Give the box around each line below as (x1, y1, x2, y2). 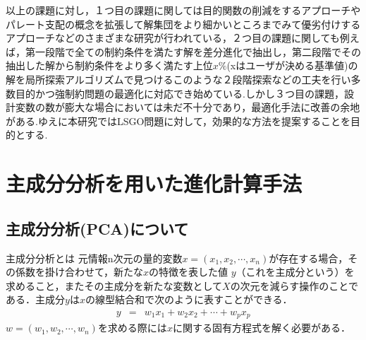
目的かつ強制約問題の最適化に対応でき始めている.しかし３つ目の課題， (15, 86, 344, 100)
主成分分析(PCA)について (6, 217, 189, 239)
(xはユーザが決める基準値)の (226, 58, 358, 73)
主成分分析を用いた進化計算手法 (6, 169, 303, 198)
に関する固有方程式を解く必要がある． (172, 320, 350, 335)
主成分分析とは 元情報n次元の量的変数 (6, 250, 183, 265)
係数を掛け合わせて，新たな (15, 264, 144, 279)
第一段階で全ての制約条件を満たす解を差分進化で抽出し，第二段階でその (25, 44, 361, 59)
